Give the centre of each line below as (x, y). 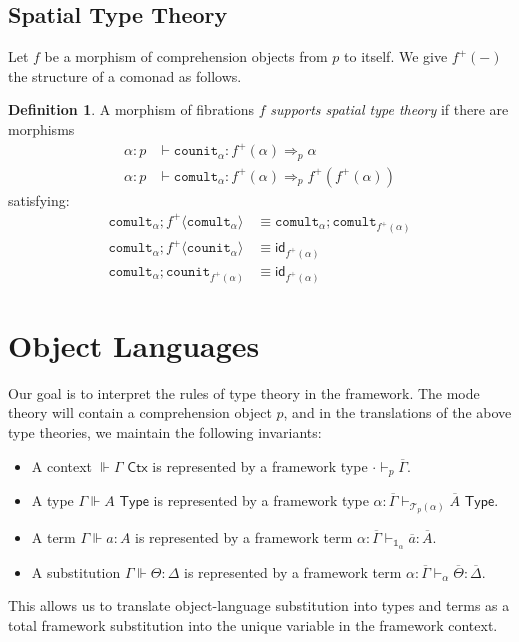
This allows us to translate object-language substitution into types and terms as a (259, 605)
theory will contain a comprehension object (140, 412)
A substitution (76, 571)
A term (53, 536)
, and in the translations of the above (397, 412)
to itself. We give (396, 56)
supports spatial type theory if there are (389, 109)
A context (62, 465)
